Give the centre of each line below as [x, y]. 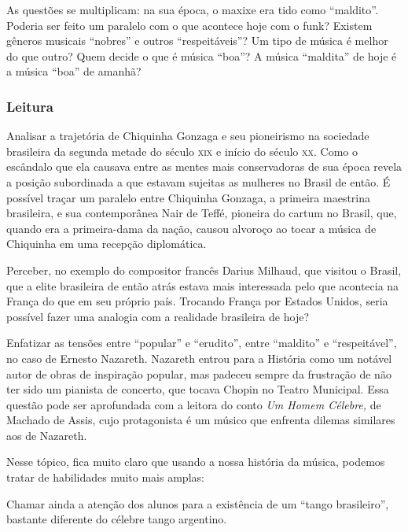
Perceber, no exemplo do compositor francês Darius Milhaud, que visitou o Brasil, [204, 270]
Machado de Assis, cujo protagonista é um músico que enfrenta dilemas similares [201, 420]
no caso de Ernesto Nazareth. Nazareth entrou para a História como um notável [199, 358]
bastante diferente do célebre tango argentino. [117, 519]
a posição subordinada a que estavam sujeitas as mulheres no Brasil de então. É [198, 181]
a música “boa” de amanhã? [74, 71]
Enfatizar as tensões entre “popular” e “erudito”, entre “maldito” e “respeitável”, [202, 343]
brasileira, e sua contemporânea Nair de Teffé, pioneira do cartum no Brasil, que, [202, 213]
